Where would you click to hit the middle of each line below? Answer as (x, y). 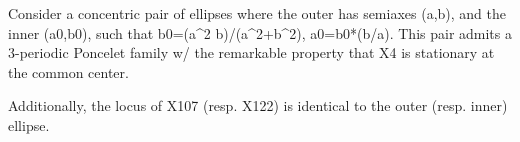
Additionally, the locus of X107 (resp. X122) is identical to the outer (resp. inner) (258, 105)
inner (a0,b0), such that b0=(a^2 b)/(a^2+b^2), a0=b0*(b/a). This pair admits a (260, 32)
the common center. (68, 71)
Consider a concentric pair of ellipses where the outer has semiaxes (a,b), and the (257, 13)
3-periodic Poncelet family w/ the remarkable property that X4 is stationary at (251, 52)
